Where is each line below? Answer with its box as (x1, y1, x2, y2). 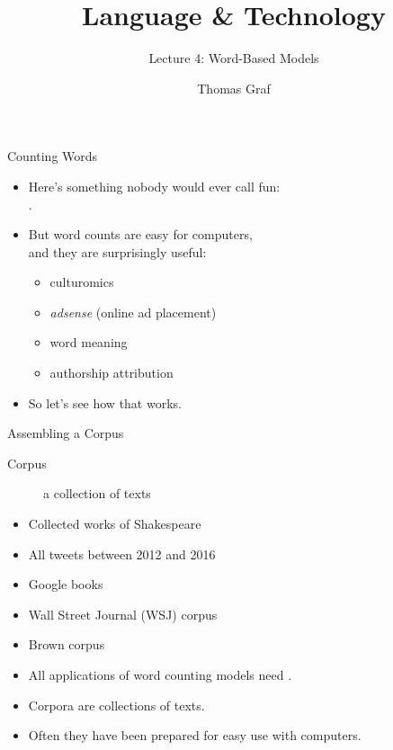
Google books (28, 575, 103, 594)
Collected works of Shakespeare (28, 514, 201, 533)
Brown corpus (28, 635, 105, 654)
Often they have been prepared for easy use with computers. (28, 726, 362, 745)
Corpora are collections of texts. (28, 695, 205, 714)
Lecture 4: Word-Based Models (148, 49, 319, 67)
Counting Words (7, 147, 98, 165)
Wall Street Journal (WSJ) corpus (28, 604, 218, 623)
